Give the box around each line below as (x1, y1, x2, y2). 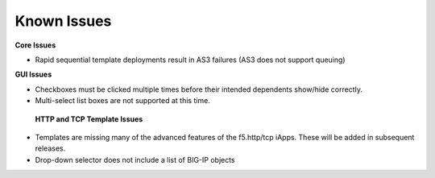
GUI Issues (14, 69, 52, 80)
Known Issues (14, 12, 112, 30)
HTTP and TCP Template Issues (35, 114, 143, 124)
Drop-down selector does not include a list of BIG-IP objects (35, 155, 235, 164)
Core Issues (14, 40, 56, 50)
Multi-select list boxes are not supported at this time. (35, 96, 211, 106)
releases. (35, 143, 66, 153)
